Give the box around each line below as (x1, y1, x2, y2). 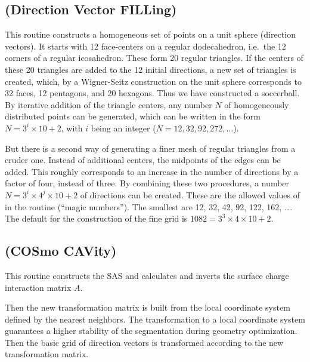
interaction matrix (5, 281, 72, 293)
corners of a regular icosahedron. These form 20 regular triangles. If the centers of (5, 51, 303, 64)
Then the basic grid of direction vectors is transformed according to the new (5, 336, 284, 348)
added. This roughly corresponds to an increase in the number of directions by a (5, 165, 299, 177)
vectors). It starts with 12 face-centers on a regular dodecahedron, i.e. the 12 (5, 39, 286, 52)
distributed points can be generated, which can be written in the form (5, 110, 261, 122)
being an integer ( (91, 121, 156, 134)
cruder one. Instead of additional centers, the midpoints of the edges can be (5, 154, 281, 166)
